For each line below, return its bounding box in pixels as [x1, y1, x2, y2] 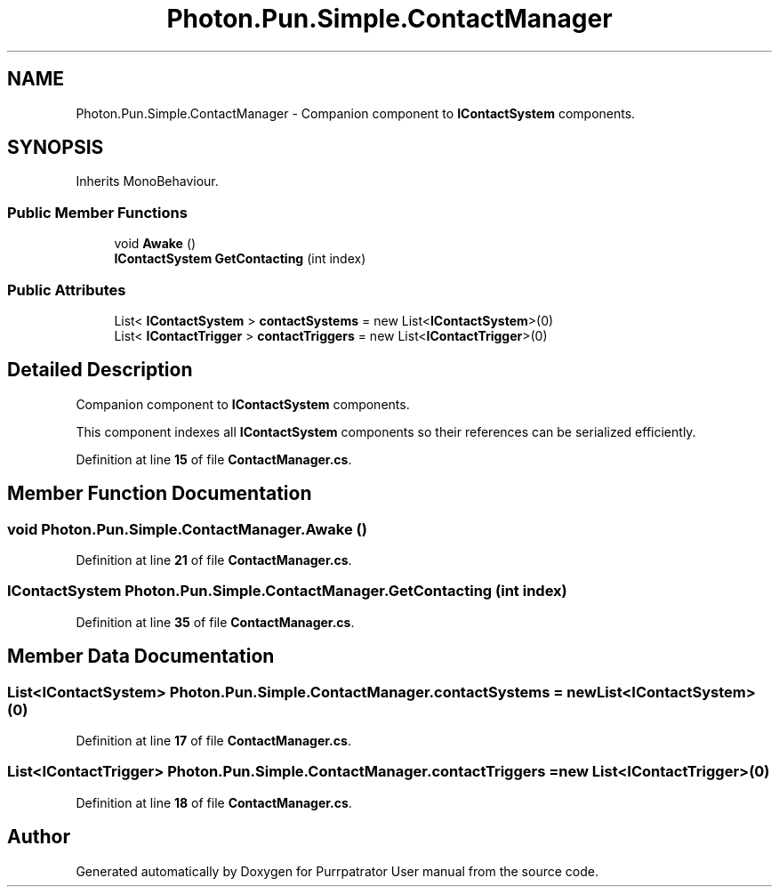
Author [7, 826, 70, 849]
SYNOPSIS [7, 136, 104, 159]
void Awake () [114, 236, 197, 252]
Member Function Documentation [7, 482, 312, 505]
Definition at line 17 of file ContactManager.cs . [76, 732, 351, 748]
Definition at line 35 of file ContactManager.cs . [76, 614, 355, 630]
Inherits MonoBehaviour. [76, 173, 219, 189]
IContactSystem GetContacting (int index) [114, 251, 366, 267]
